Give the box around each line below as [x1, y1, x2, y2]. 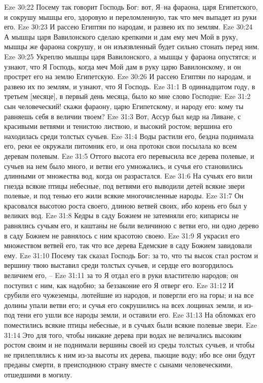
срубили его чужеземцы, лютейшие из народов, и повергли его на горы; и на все [4, 290, 254, 300]
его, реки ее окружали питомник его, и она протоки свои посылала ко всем [4, 141, 237, 151]
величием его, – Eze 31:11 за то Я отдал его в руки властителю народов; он [4, 270, 238, 281]
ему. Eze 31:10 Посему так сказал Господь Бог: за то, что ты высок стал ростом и [4, 250, 258, 260]
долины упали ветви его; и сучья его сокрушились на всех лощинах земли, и [4, 299, 242, 310]
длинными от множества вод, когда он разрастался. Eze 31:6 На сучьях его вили [4, 170, 252, 181]
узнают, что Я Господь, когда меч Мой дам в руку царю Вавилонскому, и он [4, 61, 241, 72]
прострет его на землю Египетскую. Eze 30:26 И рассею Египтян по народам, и [4, 71, 251, 82]
